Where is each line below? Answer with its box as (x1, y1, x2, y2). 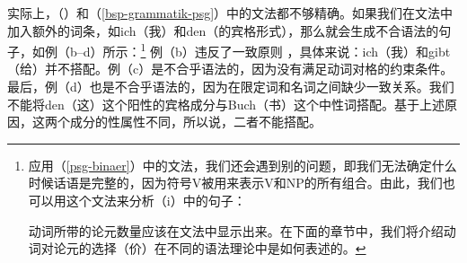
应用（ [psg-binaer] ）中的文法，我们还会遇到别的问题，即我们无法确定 (28, 155, 432, 174)
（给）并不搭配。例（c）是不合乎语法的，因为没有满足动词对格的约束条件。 (7, 59, 454, 78)
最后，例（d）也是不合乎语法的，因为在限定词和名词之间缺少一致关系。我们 (7, 77, 454, 96)
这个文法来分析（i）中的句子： (66, 191, 246, 209)
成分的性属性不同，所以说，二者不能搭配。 (69, 112, 322, 131)
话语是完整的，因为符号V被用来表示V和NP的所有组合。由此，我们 (53, 173, 443, 192)
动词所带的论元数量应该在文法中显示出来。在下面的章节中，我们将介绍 (28, 221, 444, 240)
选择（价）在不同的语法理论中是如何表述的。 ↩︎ (91, 239, 366, 258)
